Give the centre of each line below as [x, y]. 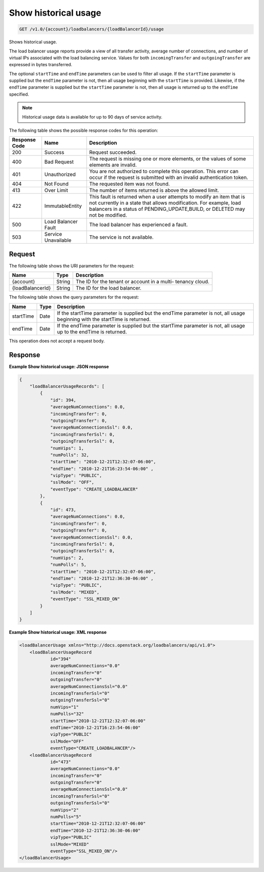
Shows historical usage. [33, 42]
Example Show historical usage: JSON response [59, 366]
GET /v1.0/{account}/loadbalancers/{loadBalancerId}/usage [91, 29]
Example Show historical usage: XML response [58, 632]
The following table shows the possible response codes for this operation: [84, 130]
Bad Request [59, 162]
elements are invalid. [113, 165]
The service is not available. [121, 237]
